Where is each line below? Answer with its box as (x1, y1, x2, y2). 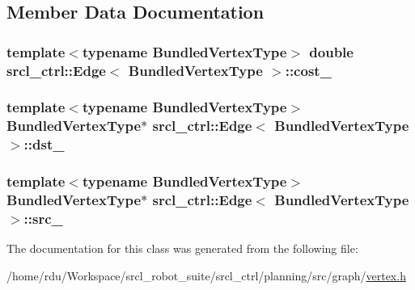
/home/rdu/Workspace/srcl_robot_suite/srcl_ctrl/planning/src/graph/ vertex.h (6, 267, 406, 284)
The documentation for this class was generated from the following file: (6, 240, 358, 257)
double (309, 41, 354, 61)
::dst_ (23, 134, 65, 154)
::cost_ (285, 60, 332, 80)
